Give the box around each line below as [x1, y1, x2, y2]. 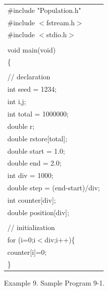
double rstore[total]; [7, 133, 67, 143]
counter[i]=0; [7, 246, 47, 257]
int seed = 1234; [7, 84, 57, 94]
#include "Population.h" [7, 4, 81, 15]
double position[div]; [7, 207, 69, 217]
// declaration [7, 71, 51, 82]
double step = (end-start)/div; [7, 182, 100, 193]
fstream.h [46, 17, 75, 27]
